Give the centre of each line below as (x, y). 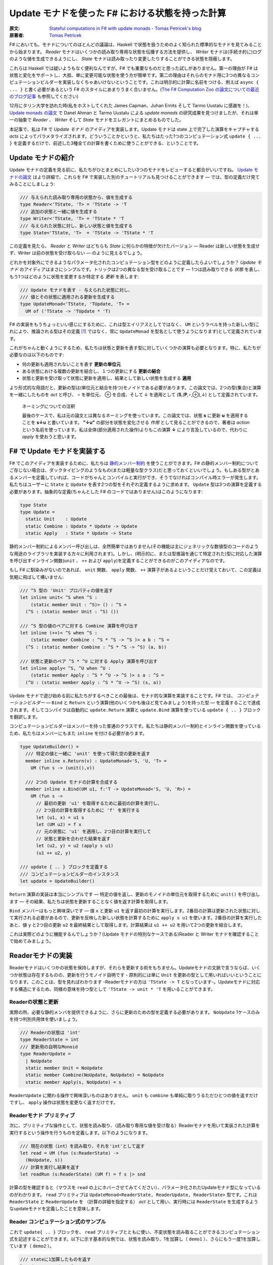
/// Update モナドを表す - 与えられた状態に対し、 (76, 290)
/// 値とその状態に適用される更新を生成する (67, 297)
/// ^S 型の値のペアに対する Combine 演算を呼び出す (79, 626)
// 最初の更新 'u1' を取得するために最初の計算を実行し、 (99, 803)
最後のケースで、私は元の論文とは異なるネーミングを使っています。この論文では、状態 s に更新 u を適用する (135, 415)
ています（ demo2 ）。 (32, 1246)
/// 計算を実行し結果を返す (50, 1167)
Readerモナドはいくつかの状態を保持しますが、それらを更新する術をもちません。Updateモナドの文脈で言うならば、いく (135, 968)
